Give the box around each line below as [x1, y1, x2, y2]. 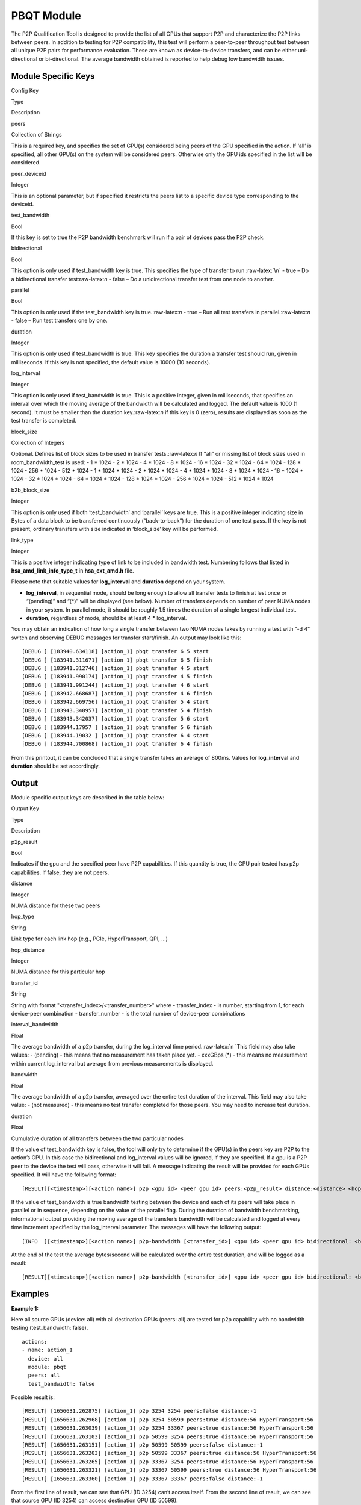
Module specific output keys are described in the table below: [11, 794, 165, 801]
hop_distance [11, 946, 45, 954]
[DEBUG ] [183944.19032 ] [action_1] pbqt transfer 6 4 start [22, 732, 209, 739]
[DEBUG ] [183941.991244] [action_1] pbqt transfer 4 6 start [22, 681, 209, 689]
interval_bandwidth [11, 1021, 59, 1028]
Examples [11, 1289, 49, 1299]
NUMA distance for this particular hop [11, 968, 105, 975]
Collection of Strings [11, 131, 63, 138]
